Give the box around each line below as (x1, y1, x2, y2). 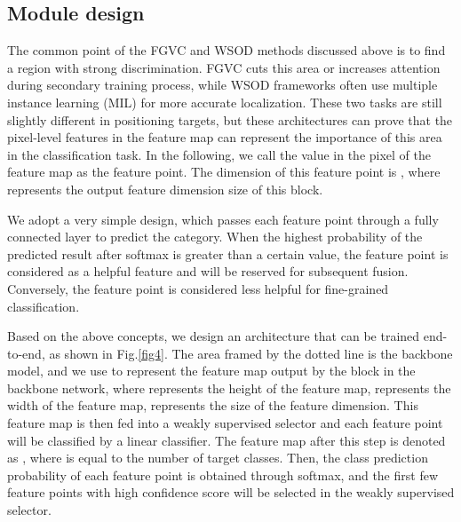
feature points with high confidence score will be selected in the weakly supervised (7, 483, 455, 502)
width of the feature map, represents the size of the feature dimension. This (7, 396, 418, 415)
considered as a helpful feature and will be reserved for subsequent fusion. (7, 262, 409, 281)
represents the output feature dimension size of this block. (7, 179, 323, 198)
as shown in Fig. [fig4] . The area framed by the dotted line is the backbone (49, 344, 453, 362)
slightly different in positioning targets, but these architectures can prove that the (7, 110, 453, 129)
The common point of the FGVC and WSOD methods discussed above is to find (7, 41, 446, 59)
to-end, (7, 344, 45, 362)
